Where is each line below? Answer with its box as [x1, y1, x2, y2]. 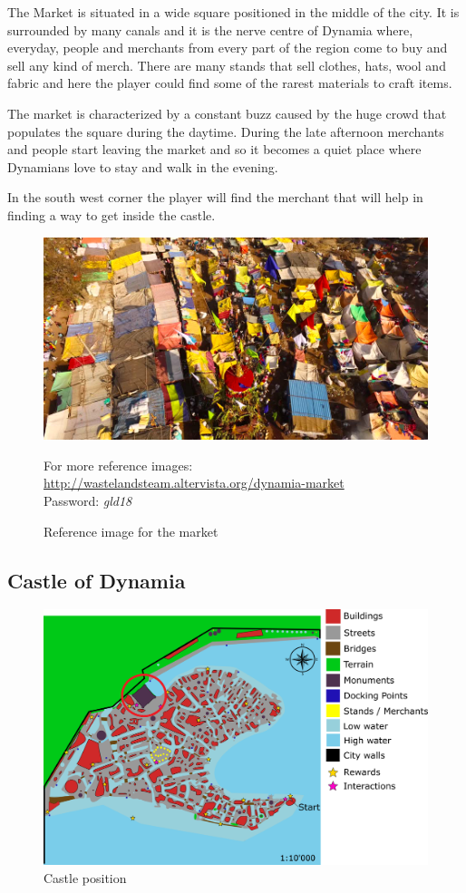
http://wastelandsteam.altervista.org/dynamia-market [44, 473, 345, 492]
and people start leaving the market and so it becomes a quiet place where [7, 140, 422, 159]
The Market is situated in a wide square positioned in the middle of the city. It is [7, 3, 460, 21]
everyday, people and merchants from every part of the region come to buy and [7, 38, 448, 57]
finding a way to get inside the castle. [7, 205, 216, 224]
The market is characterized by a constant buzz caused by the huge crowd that [7, 103, 447, 122]
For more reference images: [44, 455, 193, 474]
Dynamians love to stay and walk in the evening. [7, 157, 278, 176]
